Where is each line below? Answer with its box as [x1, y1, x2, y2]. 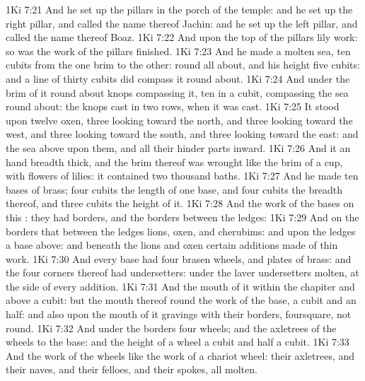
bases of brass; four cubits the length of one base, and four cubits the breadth [6, 182, 342, 197]
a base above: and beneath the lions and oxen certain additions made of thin [6, 238, 338, 252]
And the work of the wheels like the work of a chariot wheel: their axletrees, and [6, 348, 355, 363]
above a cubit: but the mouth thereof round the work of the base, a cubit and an [6, 293, 357, 307]
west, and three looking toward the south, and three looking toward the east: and [6, 127, 359, 141]
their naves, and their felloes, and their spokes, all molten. [6, 362, 257, 377]
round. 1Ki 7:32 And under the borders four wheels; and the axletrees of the [6, 320, 337, 335]
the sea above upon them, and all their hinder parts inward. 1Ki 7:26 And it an [6, 140, 351, 155]
